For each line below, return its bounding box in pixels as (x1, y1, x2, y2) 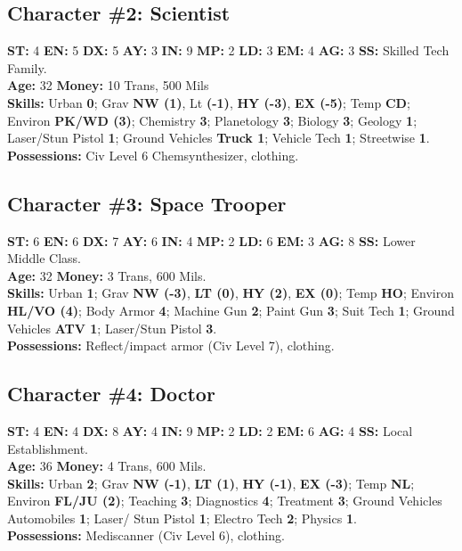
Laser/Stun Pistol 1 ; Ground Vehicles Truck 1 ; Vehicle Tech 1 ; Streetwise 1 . (7, 128, 430, 147)
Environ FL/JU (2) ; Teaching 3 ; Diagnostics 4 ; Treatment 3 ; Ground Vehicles (7, 491, 442, 510)
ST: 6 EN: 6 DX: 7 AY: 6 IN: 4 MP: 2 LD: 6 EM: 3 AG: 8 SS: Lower (7, 231, 416, 250)
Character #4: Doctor (7, 380, 215, 407)
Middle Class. (7, 249, 81, 267)
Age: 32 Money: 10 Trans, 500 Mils (7, 76, 209, 95)
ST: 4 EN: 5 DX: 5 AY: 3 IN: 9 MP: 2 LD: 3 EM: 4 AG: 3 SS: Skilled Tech (7, 41, 450, 60)
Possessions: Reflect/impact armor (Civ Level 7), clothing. (7, 336, 335, 355)
